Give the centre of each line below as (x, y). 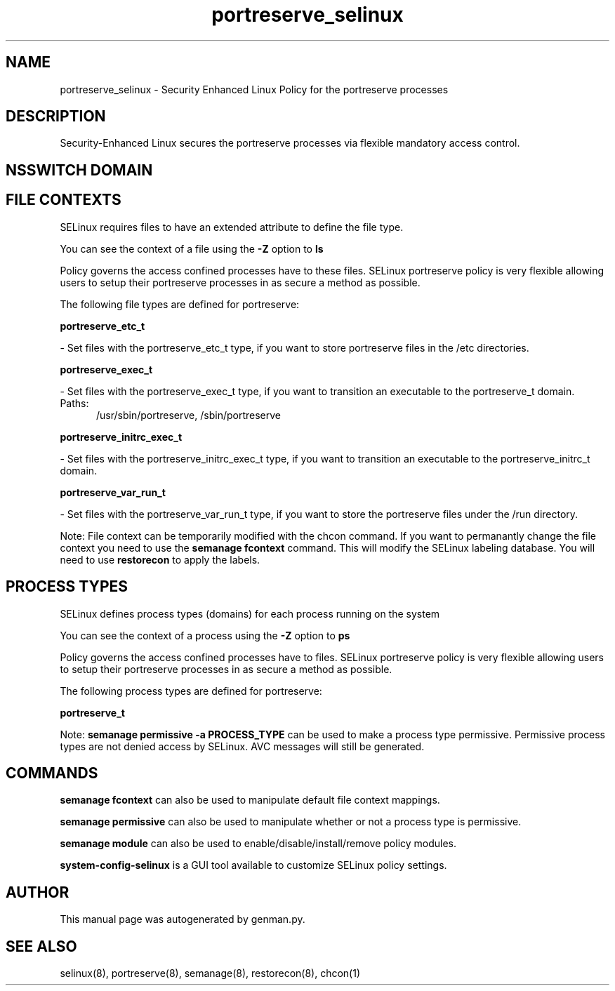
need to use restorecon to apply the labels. (160, 559)
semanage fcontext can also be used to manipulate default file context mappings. (250, 800)
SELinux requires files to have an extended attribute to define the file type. (232, 227)
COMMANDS (52, 773)
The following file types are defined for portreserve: (180, 304)
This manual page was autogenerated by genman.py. (183, 919)
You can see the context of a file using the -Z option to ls (192, 248)
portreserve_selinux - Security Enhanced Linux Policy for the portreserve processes (254, 89)
